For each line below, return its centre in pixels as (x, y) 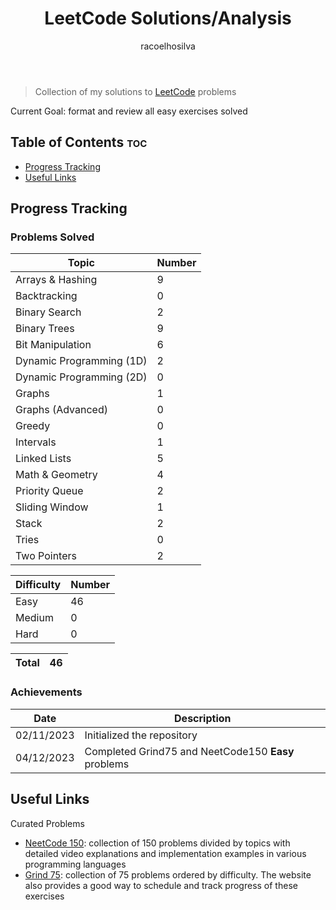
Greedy (33, 426)
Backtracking (46, 296)
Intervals (36, 442)
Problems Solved (52, 237)
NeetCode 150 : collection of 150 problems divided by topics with (157, 843)
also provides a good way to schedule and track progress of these (161, 885)
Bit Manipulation (53, 345)
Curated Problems (47, 823)
